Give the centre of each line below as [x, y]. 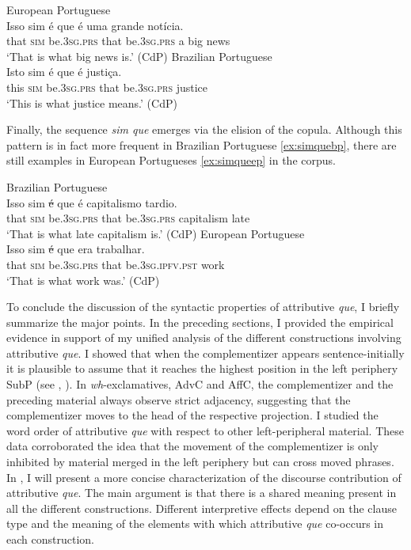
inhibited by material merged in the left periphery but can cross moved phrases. [200, 462]
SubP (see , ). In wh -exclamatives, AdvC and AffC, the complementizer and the [200, 384]
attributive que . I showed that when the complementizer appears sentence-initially [205, 353]
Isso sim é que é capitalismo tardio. [92, 202]
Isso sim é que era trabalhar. [76, 249]
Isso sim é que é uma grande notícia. [95, 25]
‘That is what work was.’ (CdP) [83, 280]
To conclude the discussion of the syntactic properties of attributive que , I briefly [203, 307]
